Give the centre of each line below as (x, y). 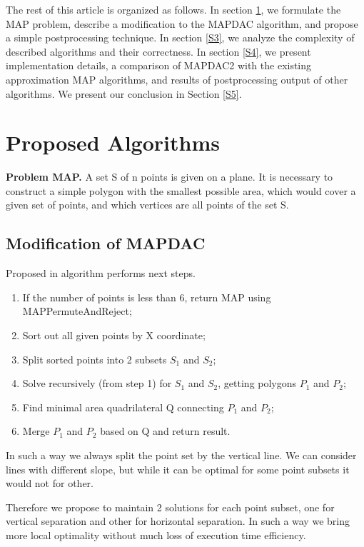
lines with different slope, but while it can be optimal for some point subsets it (178, 469)
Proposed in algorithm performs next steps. (101, 273)
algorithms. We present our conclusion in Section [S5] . (124, 93)
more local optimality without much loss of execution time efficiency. (156, 535)
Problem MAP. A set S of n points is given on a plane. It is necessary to (170, 177)
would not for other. (50, 483)
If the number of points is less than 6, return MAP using (147, 297)
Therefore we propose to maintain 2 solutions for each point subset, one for (170, 507)
